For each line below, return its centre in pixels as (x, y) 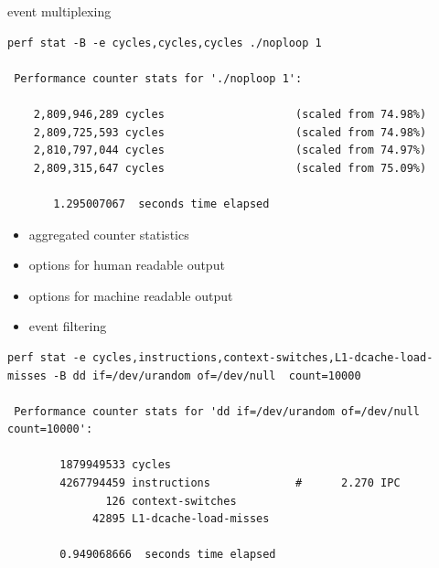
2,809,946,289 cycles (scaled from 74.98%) (230, 114)
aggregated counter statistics (109, 234)
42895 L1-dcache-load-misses (181, 519)
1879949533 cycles (115, 465)
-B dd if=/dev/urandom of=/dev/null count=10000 (207, 375)
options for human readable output (127, 265)
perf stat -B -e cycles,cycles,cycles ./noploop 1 (165, 43)
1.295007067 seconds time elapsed (161, 204)
